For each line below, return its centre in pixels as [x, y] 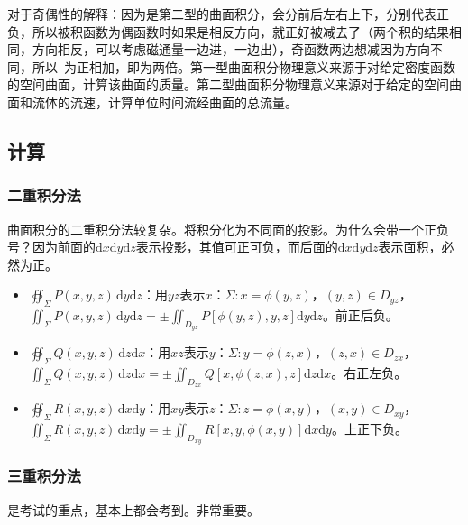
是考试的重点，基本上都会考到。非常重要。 [133, 509]
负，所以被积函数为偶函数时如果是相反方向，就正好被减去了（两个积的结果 [228, 31]
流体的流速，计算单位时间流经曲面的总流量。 [165, 101]
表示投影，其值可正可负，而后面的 [237, 247]
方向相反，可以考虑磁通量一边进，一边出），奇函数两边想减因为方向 [231, 49]
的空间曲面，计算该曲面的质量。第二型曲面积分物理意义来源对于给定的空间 [228, 84]
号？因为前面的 [51, 247]
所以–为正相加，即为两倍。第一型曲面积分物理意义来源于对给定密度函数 [243, 66]
